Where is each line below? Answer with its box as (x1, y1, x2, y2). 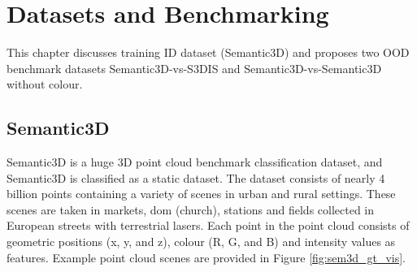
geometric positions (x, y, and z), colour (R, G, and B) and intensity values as (7, 233, 396, 250)
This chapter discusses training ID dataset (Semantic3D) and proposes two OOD (7, 44, 410, 61)
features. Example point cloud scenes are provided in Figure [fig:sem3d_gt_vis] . (7, 248, 406, 266)
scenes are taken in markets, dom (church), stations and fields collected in (7, 201, 375, 218)
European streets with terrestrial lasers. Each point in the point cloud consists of (7, 217, 410, 234)
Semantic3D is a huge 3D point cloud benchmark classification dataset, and (7, 153, 383, 171)
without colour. (7, 76, 83, 93)
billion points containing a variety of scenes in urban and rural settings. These (7, 185, 396, 202)
